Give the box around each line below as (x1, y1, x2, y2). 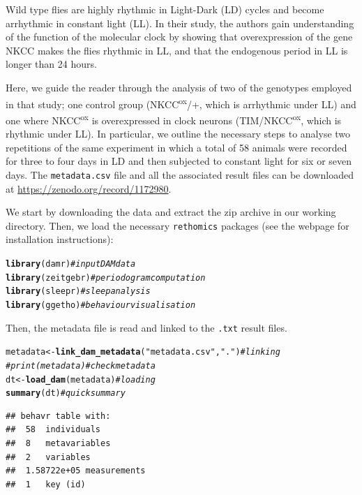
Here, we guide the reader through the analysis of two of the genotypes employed (6, 80, 352, 94)
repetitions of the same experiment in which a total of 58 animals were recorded (6, 140, 347, 154)
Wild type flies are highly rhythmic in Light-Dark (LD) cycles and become (6, 2, 324, 16)
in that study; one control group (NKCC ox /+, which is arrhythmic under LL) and (6, 94, 356, 111)
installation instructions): (6, 232, 114, 246)
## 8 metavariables (6, 438, 111, 449)
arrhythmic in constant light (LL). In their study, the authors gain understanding (6, 15, 354, 30)
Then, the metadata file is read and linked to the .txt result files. (6, 320, 287, 334)
